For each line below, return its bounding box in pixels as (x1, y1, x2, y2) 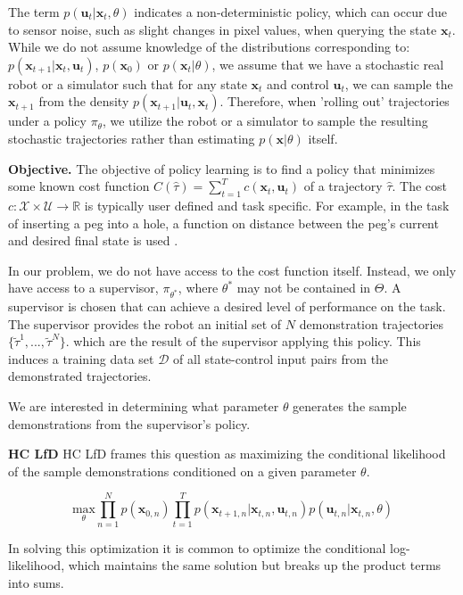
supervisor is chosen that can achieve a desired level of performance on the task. (8, 297, 446, 316)
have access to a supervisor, (8, 278, 159, 297)
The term (8, 3, 60, 21)
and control (267, 74, 329, 93)
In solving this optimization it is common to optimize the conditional (8, 538, 386, 557)
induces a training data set (8, 349, 154, 368)
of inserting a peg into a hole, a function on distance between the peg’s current (8, 213, 439, 232)
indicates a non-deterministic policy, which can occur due (134, 3, 447, 21)
